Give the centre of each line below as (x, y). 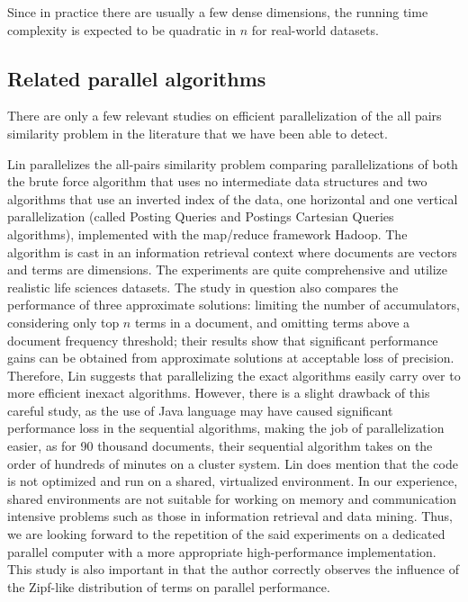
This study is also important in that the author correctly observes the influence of (233, 569)
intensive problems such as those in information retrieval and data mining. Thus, (230, 516)
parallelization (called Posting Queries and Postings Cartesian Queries (201, 216)
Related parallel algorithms (137, 78)
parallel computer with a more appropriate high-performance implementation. (222, 551)
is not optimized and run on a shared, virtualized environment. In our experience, (233, 481)
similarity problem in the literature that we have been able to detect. (198, 133)
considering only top (63, 322)
